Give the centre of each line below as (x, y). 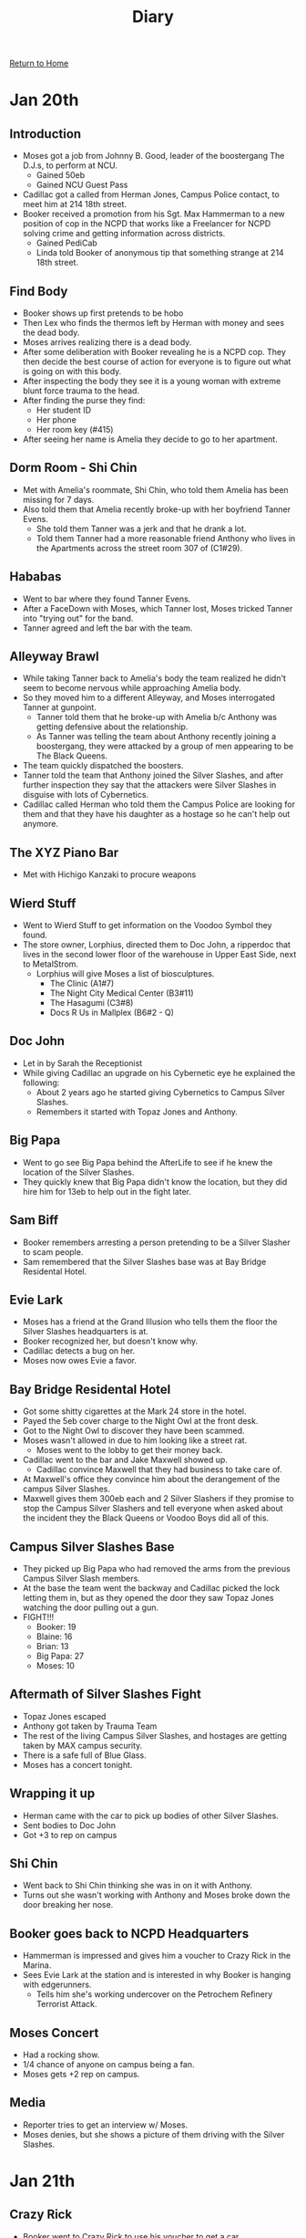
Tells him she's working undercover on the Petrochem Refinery (154, 1994)
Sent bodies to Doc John (69, 1825)
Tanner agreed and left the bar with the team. (107, 628)
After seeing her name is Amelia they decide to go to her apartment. (150, 439)
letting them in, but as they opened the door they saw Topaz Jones (148, 1597)
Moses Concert (54, 2033)
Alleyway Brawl (54, 657)
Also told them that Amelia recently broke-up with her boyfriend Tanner (157, 509)
